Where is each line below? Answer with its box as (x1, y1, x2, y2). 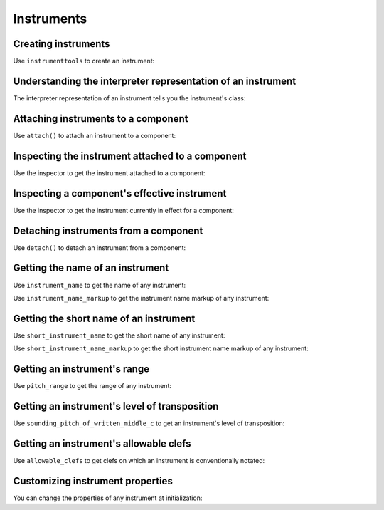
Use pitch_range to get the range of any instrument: (13, 382, 172, 390)
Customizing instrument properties (13, 474, 174, 487)
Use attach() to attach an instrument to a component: (13, 131, 176, 140)
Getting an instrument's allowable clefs (13, 437, 191, 449)
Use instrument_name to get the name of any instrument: (13, 281, 186, 289)
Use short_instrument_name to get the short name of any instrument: (13, 331, 225, 340)
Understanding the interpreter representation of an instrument (13, 75, 297, 87)
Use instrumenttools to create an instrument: (13, 57, 155, 66)
